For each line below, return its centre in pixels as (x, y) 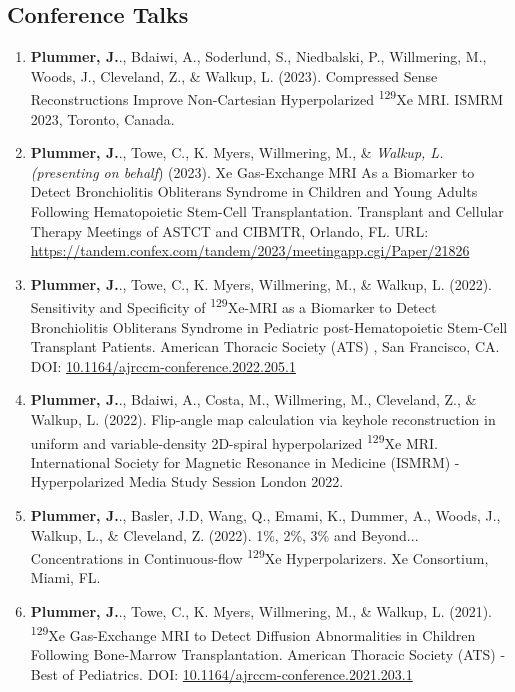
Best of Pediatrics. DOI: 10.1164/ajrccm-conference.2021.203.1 (221, 673)
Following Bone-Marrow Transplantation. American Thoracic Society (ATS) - (268, 653)
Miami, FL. (65, 577)
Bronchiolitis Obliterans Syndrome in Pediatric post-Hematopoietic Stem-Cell (269, 326)
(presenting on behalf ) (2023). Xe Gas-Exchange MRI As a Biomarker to (252, 171)
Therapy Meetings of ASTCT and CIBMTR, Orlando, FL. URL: (229, 230)
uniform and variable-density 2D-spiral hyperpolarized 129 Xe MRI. (234, 441)
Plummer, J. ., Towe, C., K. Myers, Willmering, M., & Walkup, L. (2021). (261, 611)
